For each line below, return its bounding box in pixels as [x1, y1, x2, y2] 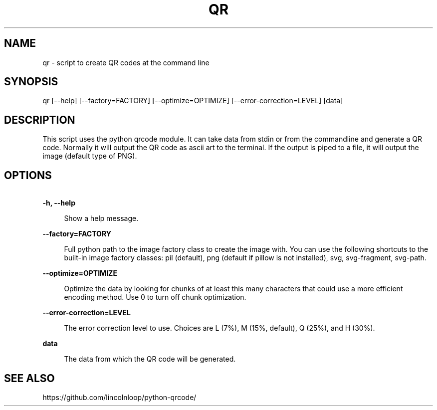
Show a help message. [64, 214, 139, 223]
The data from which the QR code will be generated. [64, 355, 236, 364]
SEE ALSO [4, 372, 55, 385]
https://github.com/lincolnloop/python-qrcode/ [42, 393, 197, 402]
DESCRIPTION [4, 113, 75, 126]
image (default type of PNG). [42, 152, 137, 161]
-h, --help [42, 199, 75, 207]
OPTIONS [4, 169, 52, 182]
